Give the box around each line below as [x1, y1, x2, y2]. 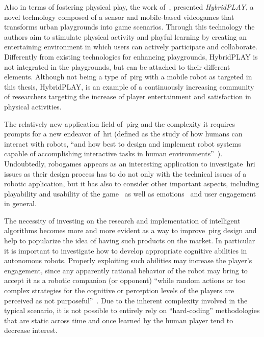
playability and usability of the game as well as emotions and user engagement [4, 188, 256, 199]
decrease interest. [4, 325, 58, 335]
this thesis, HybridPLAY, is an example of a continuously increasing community [4, 81, 254, 92]
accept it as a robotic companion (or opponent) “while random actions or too [4, 275, 246, 286]
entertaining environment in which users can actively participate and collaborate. [4, 41, 257, 52]
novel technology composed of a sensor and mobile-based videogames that [4, 11, 234, 22]
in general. [4, 198, 37, 209]
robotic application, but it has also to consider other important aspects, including [4, 178, 259, 189]
